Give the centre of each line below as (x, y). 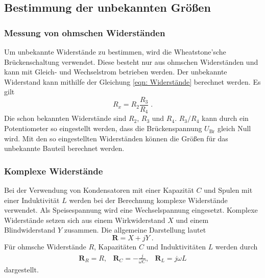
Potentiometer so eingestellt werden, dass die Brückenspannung (103, 128)
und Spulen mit (228, 190)
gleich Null (234, 128)
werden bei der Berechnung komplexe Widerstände (148, 200)
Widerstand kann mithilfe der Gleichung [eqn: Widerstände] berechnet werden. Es (132, 81)
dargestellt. (21, 269)
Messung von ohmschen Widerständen (85, 32)
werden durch (236, 247)
